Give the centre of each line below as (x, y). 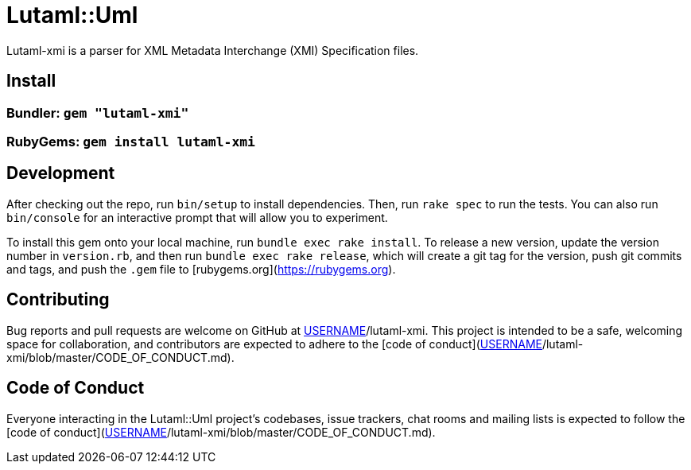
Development (61, 173)
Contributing (58, 300)
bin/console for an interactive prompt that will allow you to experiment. (197, 217)
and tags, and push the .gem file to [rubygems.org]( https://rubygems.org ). (201, 269)
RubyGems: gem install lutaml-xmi (131, 141)
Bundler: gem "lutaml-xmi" (98, 113)
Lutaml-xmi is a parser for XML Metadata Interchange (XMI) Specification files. (213, 50)
